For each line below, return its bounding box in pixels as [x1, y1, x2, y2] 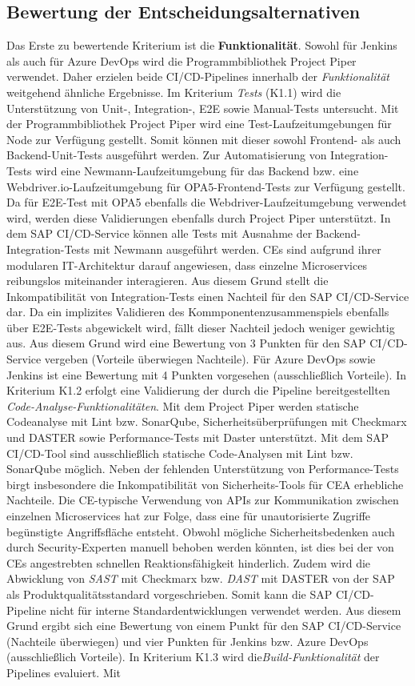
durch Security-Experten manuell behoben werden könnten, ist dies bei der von [6, 539, 394, 556]
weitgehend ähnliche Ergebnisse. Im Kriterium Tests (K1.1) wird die [6, 83, 341, 100]
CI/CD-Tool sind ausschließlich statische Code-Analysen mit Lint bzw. [6, 444, 353, 461]
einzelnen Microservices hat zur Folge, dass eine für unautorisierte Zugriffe [6, 507, 371, 524]
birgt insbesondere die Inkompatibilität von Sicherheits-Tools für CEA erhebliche [6, 475, 404, 492]
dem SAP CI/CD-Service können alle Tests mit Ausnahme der [6, 225, 313, 242]
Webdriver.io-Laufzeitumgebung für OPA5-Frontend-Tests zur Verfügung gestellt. [6, 178, 405, 195]
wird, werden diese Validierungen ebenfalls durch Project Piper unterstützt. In [6, 209, 391, 226]
